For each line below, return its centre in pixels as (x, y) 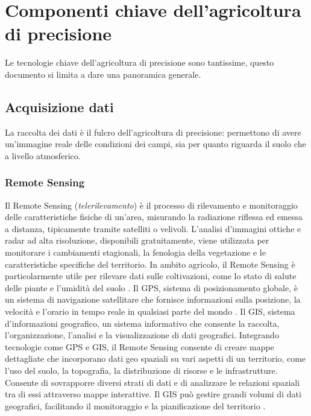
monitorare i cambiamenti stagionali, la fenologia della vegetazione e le (135, 252)
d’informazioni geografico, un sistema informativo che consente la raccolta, (142, 323)
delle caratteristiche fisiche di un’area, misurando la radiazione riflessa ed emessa (154, 217)
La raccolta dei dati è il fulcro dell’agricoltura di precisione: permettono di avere (153, 132)
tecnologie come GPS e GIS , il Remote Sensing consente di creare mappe (140, 346)
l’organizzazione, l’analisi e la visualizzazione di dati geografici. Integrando (142, 335)
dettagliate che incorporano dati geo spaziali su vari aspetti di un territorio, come (155, 358)
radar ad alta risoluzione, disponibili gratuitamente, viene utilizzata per (137, 240)
